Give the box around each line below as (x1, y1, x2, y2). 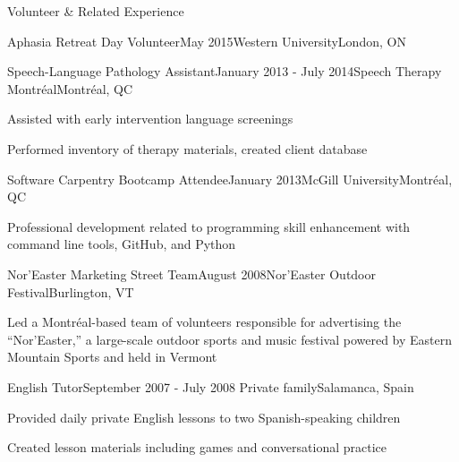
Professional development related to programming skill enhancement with (7, 217, 411, 235)
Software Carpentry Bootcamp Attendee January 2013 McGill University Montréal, (7, 169, 453, 188)
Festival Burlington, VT (7, 282, 134, 301)
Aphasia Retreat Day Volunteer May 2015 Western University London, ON (7, 31, 406, 50)
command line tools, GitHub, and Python (7, 235, 236, 253)
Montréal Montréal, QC (7, 79, 133, 98)
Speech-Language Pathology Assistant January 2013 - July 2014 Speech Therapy (7, 62, 442, 81)
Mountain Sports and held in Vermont (7, 347, 217, 366)
